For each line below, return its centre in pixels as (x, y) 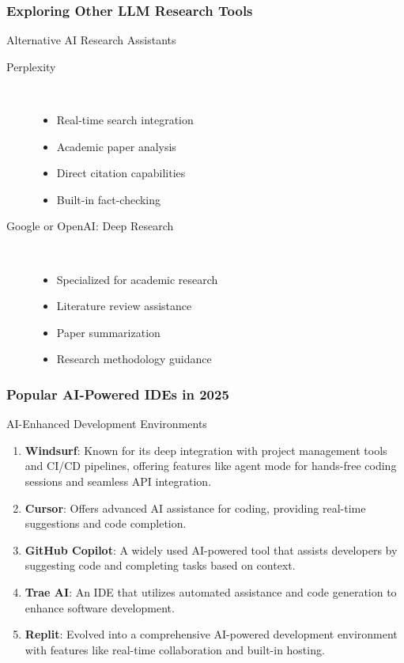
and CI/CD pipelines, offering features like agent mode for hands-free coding (211, 466)
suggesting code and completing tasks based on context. (160, 565)
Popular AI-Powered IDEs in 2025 (118, 394)
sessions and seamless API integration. (118, 481)
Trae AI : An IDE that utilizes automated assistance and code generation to (211, 591)
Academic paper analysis (116, 146)
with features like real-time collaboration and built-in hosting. (175, 649)
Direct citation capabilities (121, 173)
